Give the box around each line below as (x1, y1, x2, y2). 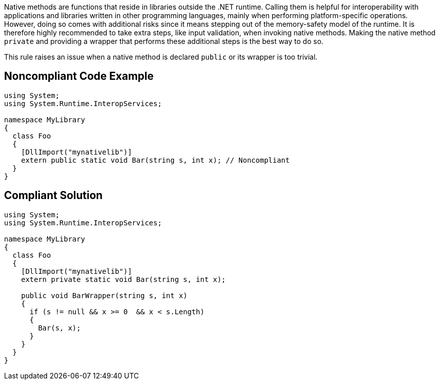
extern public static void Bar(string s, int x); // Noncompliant (21, 156, 290, 164)
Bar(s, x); (38, 323, 81, 332)
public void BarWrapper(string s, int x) (21, 291, 188, 300)
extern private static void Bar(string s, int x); (21, 275, 226, 283)
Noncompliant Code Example (4, 70, 154, 83)
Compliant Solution (4, 189, 103, 202)
